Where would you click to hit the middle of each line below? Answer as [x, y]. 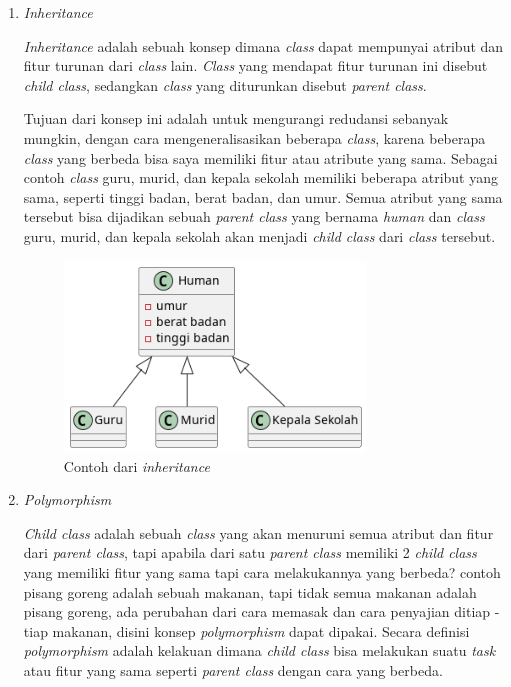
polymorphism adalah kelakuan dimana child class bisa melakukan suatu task [259, 650]
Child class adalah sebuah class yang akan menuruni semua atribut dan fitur [258, 532]
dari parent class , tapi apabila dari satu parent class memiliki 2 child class [250, 552]
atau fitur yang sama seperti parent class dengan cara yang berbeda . [233, 669]
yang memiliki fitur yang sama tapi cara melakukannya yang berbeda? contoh [262, 571]
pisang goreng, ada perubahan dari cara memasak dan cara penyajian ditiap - [261, 611]
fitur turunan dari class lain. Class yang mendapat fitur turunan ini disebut [255, 65]
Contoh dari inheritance [136, 465]
